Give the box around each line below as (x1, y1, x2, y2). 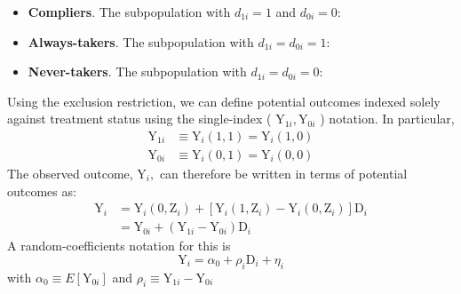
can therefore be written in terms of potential (159, 164, 408, 183)
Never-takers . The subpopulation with (28, 62, 247, 81)
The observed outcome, (7, 164, 133, 183)
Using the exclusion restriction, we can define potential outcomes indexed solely (7, 91, 441, 110)
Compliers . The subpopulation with (28, 3, 231, 20)
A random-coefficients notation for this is (7, 236, 231, 255)
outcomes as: (7, 181, 76, 200)
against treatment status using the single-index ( (7, 109, 272, 128)
